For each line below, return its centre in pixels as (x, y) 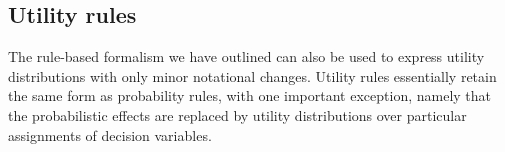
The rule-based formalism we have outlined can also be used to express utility (246, 56)
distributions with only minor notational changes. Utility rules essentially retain (252, 75)
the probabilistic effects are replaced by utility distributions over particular (237, 114)
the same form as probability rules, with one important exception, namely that (250, 95)
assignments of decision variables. (110, 134)
